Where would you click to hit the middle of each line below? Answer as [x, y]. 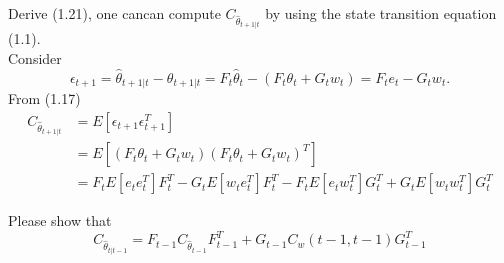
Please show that [60, 220]
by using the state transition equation [381, 13]
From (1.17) [44, 98]
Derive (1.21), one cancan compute [114, 13]
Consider [35, 57]
